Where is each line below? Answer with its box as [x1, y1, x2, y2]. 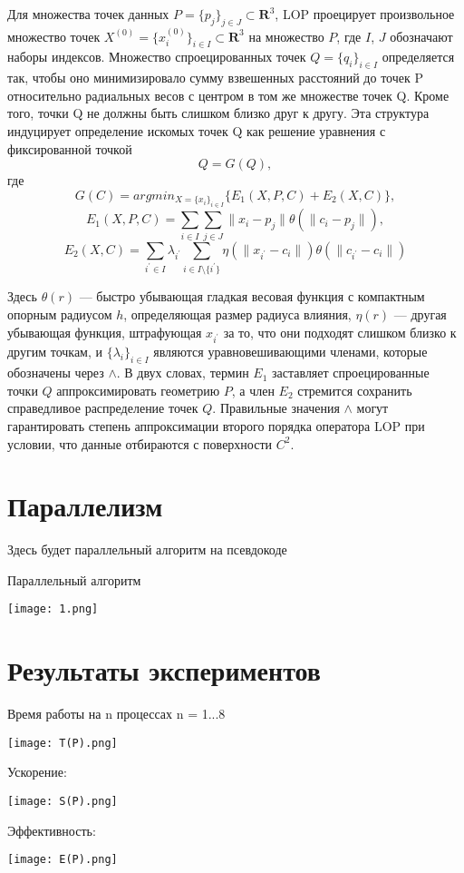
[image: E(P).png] [7, 853, 118, 867]
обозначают [390, 26, 453, 45]
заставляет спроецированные [271, 363, 430, 382]
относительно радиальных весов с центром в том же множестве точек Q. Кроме [7, 85, 449, 104]
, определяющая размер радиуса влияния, [123, 304, 352, 323]
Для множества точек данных [7, 5, 169, 23]
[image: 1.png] [7, 603, 99, 616]
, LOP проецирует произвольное [275, 5, 455, 23]
